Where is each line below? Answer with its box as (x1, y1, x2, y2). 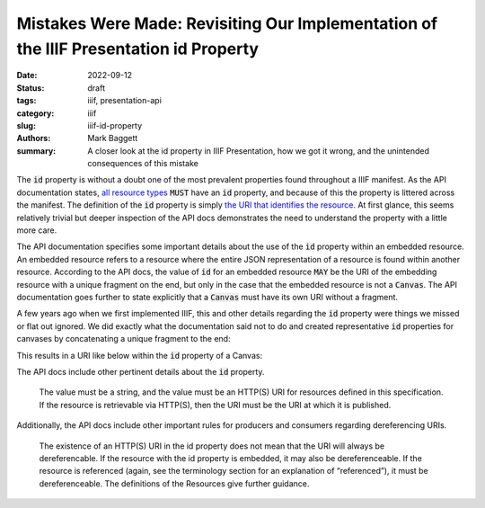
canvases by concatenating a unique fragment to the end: (16, 334, 231, 344)
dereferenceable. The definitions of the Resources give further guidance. (39, 477, 310, 489)
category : (16, 108, 55, 119)
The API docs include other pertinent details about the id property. (16, 366, 265, 377)
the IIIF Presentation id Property (16, 39, 260, 58)
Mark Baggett (87, 133, 138, 144)
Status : (16, 82, 45, 94)
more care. (16, 225, 57, 236)
